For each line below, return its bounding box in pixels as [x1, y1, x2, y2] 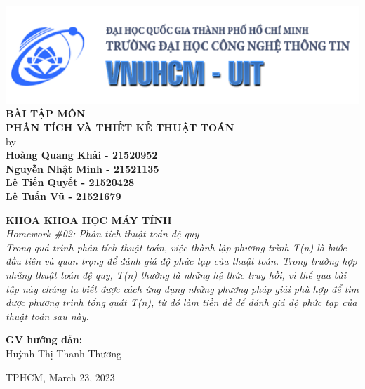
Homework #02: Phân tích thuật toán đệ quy [6, 226, 199, 241]
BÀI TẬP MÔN [6, 106, 86, 121]
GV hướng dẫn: [6, 332, 83, 347]
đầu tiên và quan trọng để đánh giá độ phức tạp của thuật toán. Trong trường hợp [6, 253, 357, 268]
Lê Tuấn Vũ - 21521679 [6, 189, 121, 204]
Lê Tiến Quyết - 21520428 [6, 175, 134, 190]
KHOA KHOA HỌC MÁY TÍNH [6, 212, 172, 227]
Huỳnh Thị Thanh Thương [6, 345, 121, 360]
